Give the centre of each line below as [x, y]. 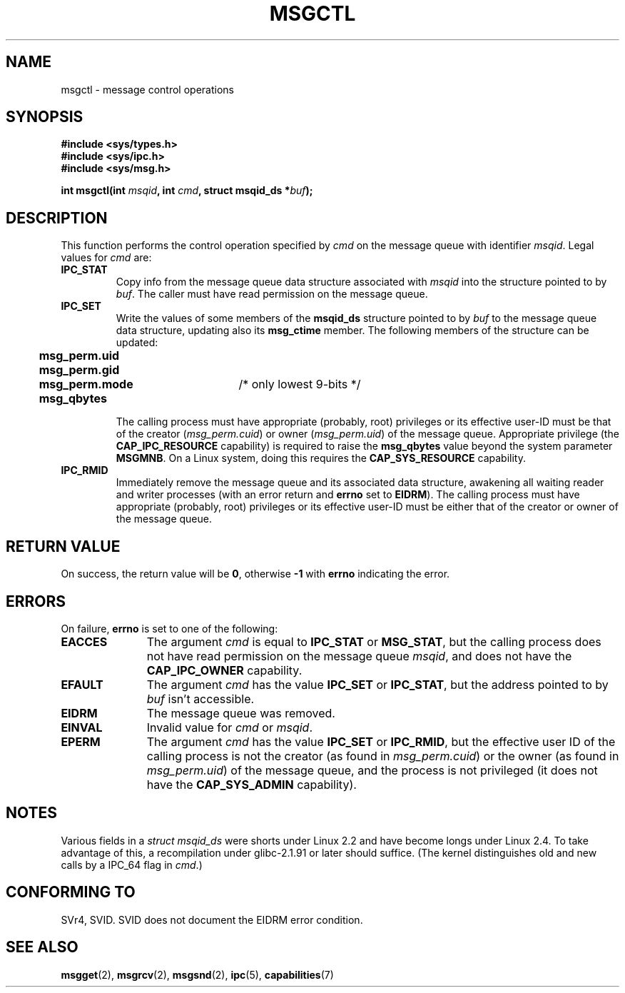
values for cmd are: [106, 258]
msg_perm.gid [79, 370]
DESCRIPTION [57, 218]
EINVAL [82, 727]
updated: [137, 343]
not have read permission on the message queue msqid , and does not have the [359, 656]
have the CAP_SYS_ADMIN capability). [251, 784]
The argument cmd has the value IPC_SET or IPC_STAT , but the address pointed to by [377, 684]
